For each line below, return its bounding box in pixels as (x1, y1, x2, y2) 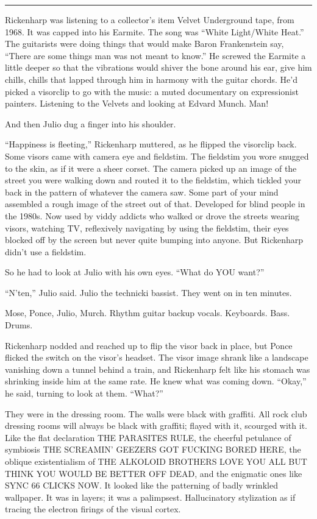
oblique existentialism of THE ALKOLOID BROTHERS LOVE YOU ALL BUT (5, 455, 307, 467)
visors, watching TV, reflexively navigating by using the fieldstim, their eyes (5, 221, 289, 234)
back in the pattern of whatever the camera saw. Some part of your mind (5, 185, 279, 198)
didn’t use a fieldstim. (5, 245, 87, 258)
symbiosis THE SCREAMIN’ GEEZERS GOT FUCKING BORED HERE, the (5, 443, 301, 456)
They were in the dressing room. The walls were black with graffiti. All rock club (5, 407, 307, 420)
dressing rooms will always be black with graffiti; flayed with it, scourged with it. (5, 419, 307, 432)
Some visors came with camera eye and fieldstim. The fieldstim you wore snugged (5, 149, 309, 162)
